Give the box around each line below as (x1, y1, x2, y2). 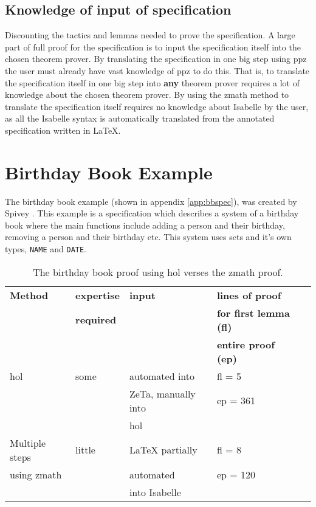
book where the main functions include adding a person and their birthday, (5, 218, 285, 231)
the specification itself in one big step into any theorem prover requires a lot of (5, 76, 300, 89)
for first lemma (216, 305, 290, 320)
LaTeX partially (129, 443, 197, 457)
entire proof (216, 337, 275, 351)
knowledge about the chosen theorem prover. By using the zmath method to (5, 88, 289, 101)
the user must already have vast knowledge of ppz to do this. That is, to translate (5, 64, 310, 77)
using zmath (10, 467, 62, 481)
